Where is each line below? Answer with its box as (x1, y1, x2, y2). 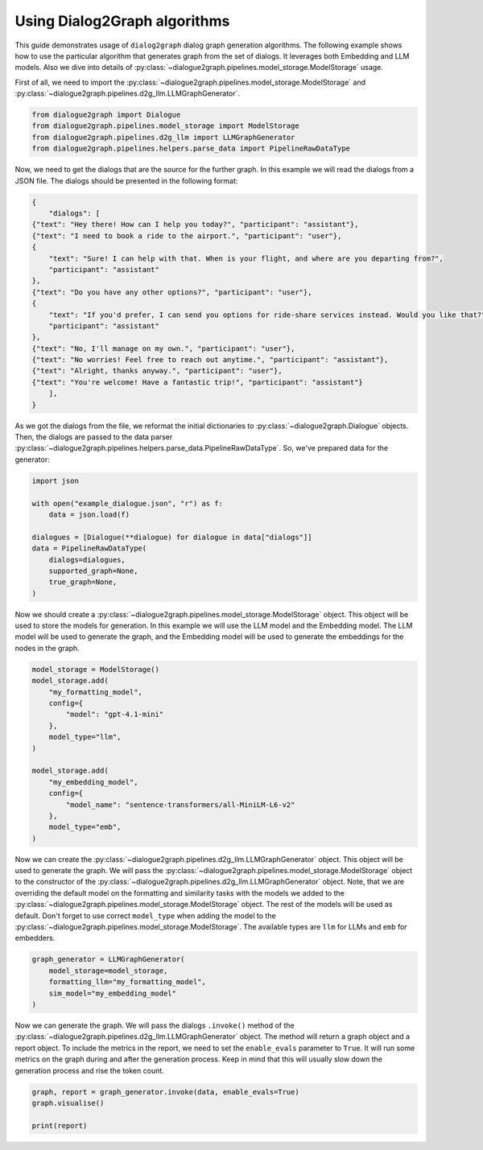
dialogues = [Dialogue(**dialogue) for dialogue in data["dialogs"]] (31, 532, 312, 542)
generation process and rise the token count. (14, 1066, 164, 1075)
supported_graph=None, (48, 566, 138, 575)
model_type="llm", (48, 732, 122, 742)
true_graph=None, (48, 578, 118, 587)
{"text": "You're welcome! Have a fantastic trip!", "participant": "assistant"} (31, 377, 364, 386)
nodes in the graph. (14, 643, 80, 653)
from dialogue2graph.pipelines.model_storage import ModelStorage (31, 122, 299, 130)
